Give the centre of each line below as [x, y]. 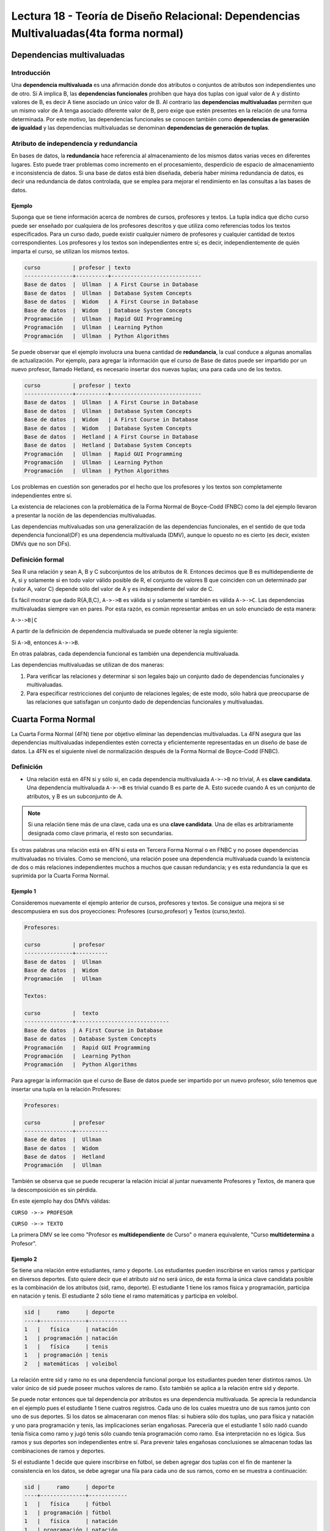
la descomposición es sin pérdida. [54, 1190]
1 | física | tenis [66, 1346]
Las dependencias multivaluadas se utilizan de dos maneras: [88, 665]
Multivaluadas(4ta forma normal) [97, 33]
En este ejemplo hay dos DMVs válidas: [61, 1201]
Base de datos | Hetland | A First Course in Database [111, 437]
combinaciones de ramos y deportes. [58, 1451]
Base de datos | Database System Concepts [90, 1039]
